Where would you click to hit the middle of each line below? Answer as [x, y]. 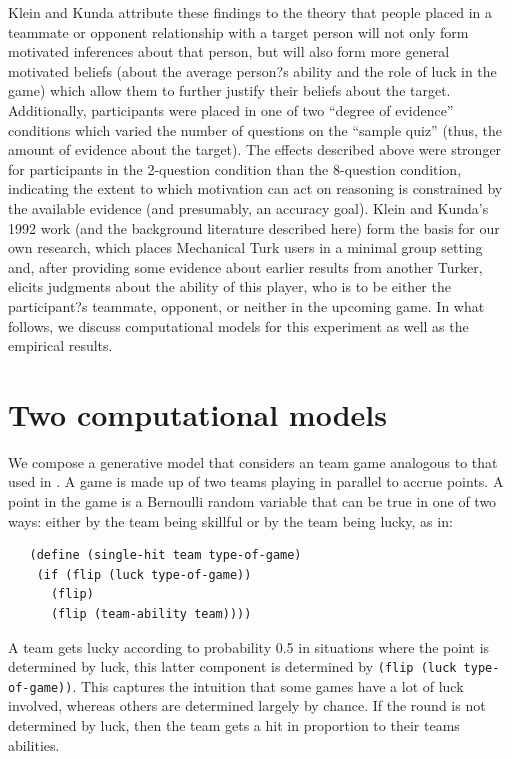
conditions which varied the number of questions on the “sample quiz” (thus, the [255, 129]
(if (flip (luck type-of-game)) [144, 574]
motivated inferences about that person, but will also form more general [229, 51]
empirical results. [60, 345]
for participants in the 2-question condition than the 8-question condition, [235, 168]
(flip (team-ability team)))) [151, 613]
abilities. [34, 744]
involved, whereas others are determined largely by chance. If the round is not [247, 705]
